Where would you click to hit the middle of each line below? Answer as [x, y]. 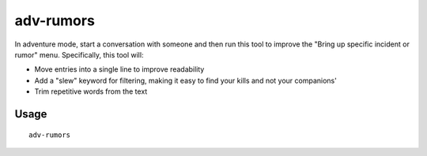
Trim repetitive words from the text [91, 91]
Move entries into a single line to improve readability [119, 69]
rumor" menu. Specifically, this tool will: [79, 54]
